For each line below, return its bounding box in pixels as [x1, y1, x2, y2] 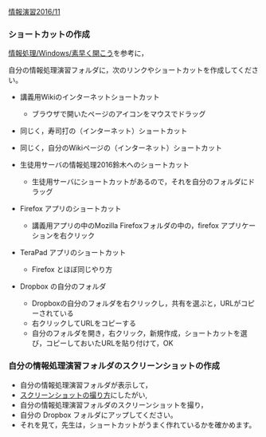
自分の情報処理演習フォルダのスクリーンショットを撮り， [19, 400, 209, 409]
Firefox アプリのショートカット [19, 204, 122, 214]
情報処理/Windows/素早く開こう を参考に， [8, 49, 149, 58]
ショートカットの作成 [8, 29, 90, 40]
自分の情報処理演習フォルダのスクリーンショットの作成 [8, 360, 221, 372]
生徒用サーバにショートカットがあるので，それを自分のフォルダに [31, 177, 248, 187]
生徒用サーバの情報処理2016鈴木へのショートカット [19, 160, 190, 170]
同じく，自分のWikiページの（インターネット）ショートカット [19, 143, 223, 153]
